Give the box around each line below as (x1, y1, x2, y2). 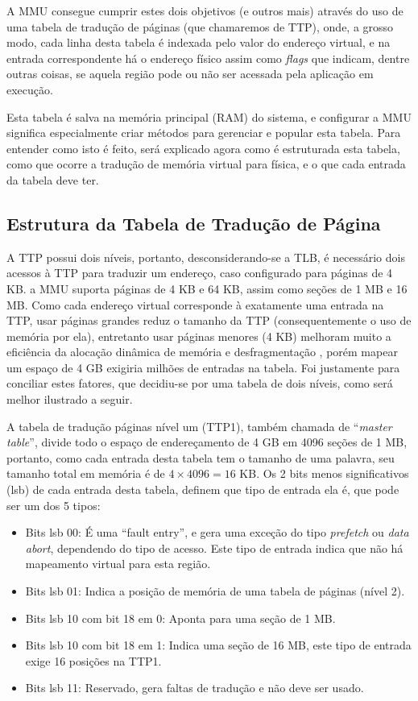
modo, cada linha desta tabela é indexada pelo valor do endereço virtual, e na (6, 34, 391, 51)
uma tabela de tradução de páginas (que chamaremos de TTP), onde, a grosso (6, 18, 394, 35)
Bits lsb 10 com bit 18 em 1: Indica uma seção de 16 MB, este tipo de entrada (25, 637, 412, 653)
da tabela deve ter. (6, 171, 99, 188)
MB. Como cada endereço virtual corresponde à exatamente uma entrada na (6, 296, 384, 313)
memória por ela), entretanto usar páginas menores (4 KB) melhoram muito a (6, 327, 391, 344)
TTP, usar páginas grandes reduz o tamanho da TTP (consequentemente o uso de (6, 312, 412, 329)
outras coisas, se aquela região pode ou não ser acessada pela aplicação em (6, 65, 374, 82)
